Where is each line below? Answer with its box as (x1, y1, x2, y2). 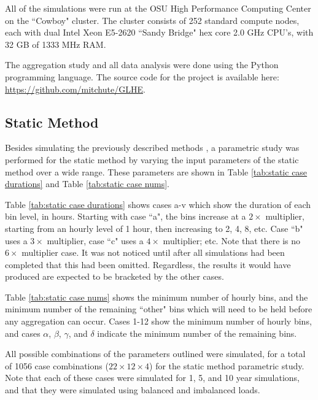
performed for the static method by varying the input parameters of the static (5, 153, 299, 166)
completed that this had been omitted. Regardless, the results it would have (5, 258, 291, 271)
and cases (5, 326, 41, 339)
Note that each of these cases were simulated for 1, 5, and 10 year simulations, (5, 371, 300, 384)
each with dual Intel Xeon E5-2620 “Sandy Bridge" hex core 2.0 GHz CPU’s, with (5, 26, 314, 39)
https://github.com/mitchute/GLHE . (5, 82, 145, 95)
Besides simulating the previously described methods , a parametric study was (5, 141, 300, 154)
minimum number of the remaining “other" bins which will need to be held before (5, 302, 312, 315)
